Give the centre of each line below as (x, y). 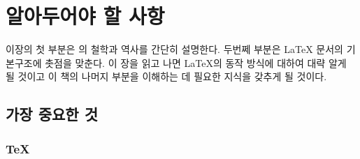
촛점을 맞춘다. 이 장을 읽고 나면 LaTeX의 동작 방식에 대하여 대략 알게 (196, 62)
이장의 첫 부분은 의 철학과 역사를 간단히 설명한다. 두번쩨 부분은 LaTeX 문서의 (174, 49)
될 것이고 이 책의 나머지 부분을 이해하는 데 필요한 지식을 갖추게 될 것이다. (166, 76)
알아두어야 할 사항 (85, 16)
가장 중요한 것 (52, 114)
